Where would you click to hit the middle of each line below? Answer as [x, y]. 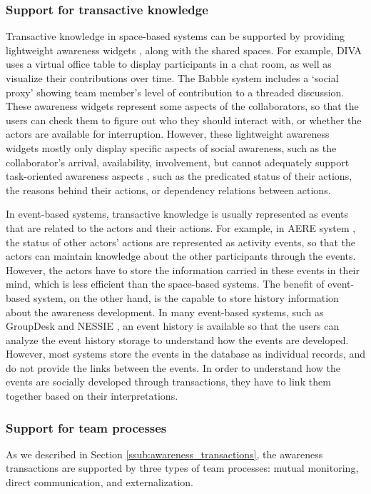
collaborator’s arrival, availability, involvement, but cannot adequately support [178, 162]
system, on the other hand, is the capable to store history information [186, 297]
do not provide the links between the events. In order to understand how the [173, 367]
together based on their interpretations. [92, 396]
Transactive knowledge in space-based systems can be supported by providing [176, 36]
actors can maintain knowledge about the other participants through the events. [181, 256]
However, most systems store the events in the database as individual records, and [186, 354]
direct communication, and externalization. [100, 482]
